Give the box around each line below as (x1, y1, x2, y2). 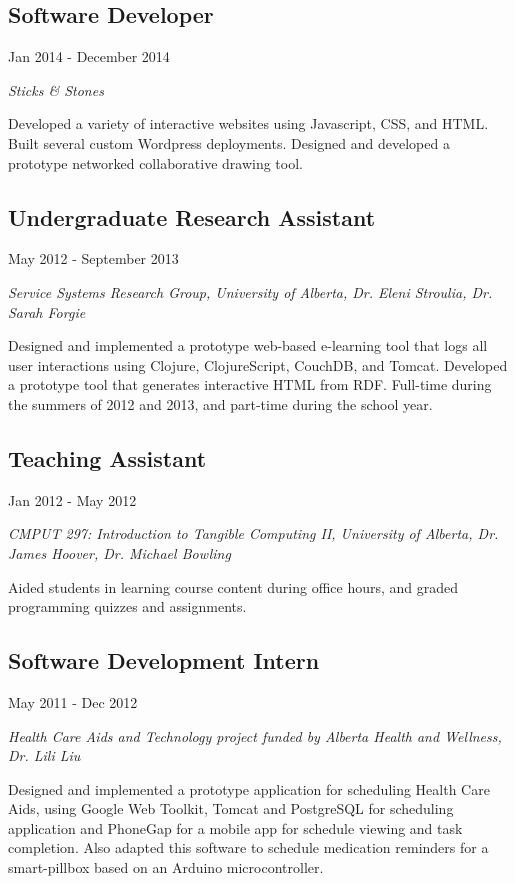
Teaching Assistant (8, 442, 207, 473)
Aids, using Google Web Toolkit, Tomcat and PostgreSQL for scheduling (8, 798, 454, 819)
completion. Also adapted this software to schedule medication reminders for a (8, 837, 489, 858)
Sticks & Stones (8, 79, 104, 100)
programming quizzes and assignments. (8, 596, 247, 617)
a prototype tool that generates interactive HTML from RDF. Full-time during (8, 374, 492, 395)
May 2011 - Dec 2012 (8, 691, 138, 712)
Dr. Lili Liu (8, 745, 81, 766)
